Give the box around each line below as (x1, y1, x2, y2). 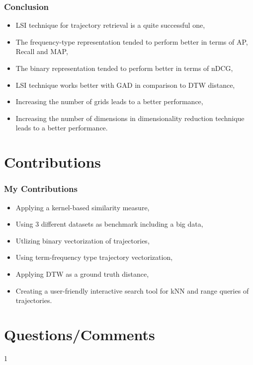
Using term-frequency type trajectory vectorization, (15, 252, 173, 262)
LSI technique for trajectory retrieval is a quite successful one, (15, 20, 205, 30)
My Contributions (4, 182, 78, 195)
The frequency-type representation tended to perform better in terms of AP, (15, 36, 248, 47)
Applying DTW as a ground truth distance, (15, 268, 149, 279)
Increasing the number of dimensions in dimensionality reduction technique (15, 113, 245, 123)
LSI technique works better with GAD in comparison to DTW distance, (15, 79, 235, 90)
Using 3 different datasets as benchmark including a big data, (15, 219, 203, 229)
